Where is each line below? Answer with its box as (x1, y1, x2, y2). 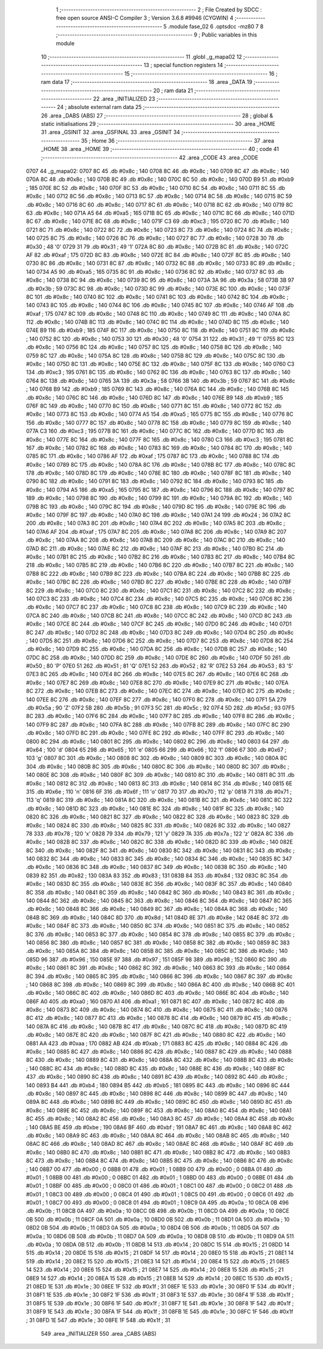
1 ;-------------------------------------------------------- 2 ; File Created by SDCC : (56, 6, 263, 13)
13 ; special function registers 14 (144, 62, 224, 69)
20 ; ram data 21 (153, 87, 194, 94)
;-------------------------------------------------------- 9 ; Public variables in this (56, 31, 257, 38)
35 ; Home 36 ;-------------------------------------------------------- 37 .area (81, 137, 275, 144)
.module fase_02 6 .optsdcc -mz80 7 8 (167, 23, 264, 30)
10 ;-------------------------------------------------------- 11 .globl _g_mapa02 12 (41, 53, 242, 60)
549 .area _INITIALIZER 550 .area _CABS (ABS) (41, 1330, 157, 1337)
